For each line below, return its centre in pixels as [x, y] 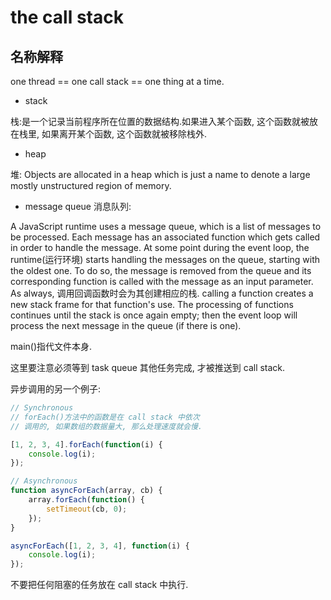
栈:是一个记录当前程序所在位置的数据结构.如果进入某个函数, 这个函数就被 [160, 121]
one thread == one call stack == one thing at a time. [117, 81]
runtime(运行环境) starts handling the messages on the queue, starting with [165, 259]
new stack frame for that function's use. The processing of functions [152, 304]
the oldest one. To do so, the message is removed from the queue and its [161, 270]
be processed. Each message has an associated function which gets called [165, 237]
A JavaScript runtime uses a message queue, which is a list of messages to [166, 226]
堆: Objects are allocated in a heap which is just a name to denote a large [160, 174]
